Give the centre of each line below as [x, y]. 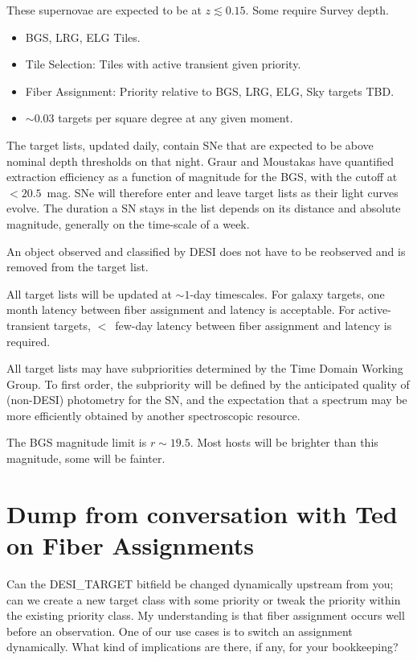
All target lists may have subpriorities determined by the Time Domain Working [205, 368]
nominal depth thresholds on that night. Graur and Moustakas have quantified [200, 161]
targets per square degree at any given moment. [176, 118]
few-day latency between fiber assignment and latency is [253, 325]
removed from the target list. [78, 267]
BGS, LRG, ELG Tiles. [83, 37]
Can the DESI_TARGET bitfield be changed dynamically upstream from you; [200, 583]
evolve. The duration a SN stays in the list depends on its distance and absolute [204, 208]
